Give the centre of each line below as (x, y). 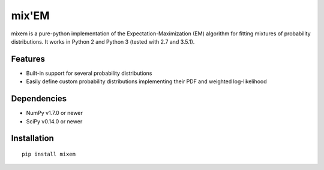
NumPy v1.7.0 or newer (55, 113)
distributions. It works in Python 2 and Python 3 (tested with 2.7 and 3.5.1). (103, 41)
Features (28, 59)
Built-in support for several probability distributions (89, 73)
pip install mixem (49, 154)
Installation (32, 139)
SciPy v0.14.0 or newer (54, 121)
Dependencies (39, 99)
